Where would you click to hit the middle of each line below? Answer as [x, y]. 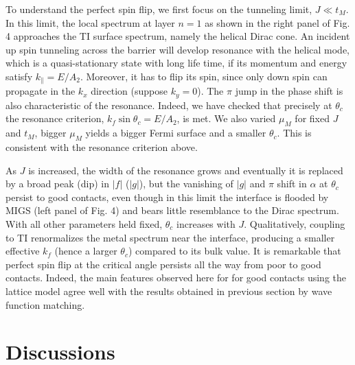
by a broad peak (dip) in [57, 184]
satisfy [19, 76]
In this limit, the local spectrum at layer [90, 22]
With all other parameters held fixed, [84, 224]
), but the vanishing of [186, 184]
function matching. [45, 304]
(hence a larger [86, 251]
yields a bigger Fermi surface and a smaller [176, 133]
